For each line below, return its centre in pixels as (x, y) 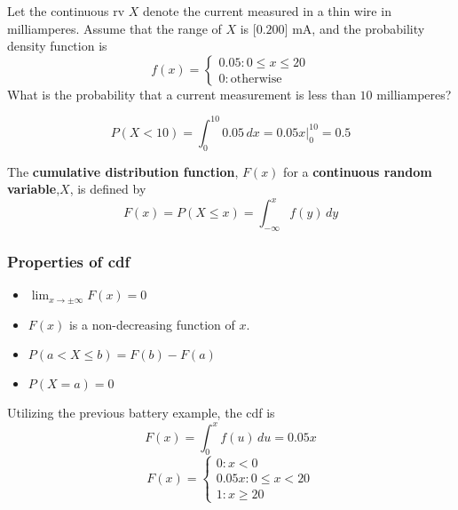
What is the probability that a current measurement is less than (182, 94)
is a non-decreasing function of (152, 324)
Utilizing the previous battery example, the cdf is (141, 413)
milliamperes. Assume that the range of (114, 28)
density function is (57, 46)
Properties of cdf (69, 262)
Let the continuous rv (66, 11)
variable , (34, 189)
